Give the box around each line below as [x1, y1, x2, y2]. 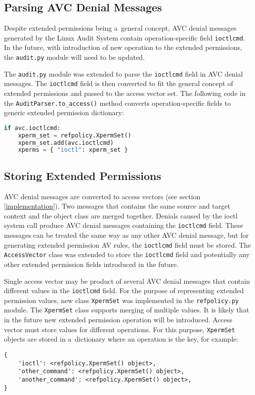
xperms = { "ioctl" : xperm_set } [18, 146, 128, 154]
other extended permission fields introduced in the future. [4, 259, 179, 269]
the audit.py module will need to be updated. [4, 52, 145, 62]
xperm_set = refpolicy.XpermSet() [18, 132, 131, 139]
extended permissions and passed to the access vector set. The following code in [4, 88, 246, 98]
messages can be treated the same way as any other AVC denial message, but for [4, 230, 249, 240]
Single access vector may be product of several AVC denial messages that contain [4, 275, 250, 286]
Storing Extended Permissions [4, 168, 161, 183]
